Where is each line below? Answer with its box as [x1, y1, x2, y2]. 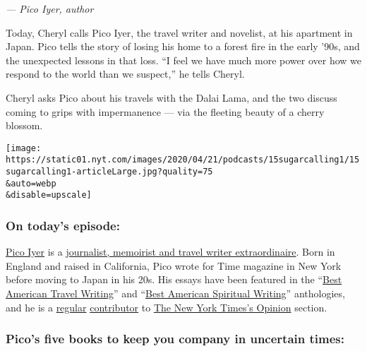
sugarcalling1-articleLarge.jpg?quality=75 [6, 167, 213, 177]
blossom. [6, 118, 43, 133]
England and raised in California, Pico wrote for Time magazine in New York [6, 258, 342, 273]
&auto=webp [6, 178, 56, 189]
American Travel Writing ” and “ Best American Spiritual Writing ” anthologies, [6, 286, 345, 301]
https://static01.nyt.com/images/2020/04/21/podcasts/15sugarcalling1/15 [6, 155, 360, 165]
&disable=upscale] [6, 190, 92, 201]
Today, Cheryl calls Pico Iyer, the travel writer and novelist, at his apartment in [6, 25, 353, 40]
